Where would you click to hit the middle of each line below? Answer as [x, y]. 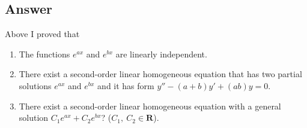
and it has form [126, 85]
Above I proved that [42, 34]
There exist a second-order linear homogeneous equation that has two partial [160, 74]
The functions [44, 54]
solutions [35, 85]
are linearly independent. [161, 54]
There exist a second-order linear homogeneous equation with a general [150, 106]
